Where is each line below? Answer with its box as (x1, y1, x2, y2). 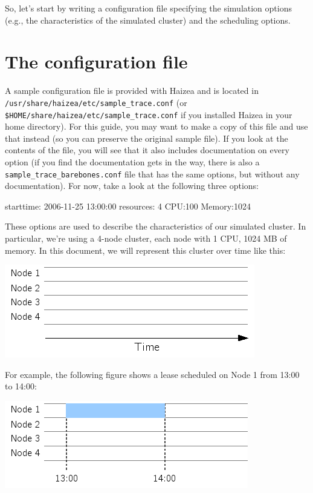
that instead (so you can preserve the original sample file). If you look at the (5, 131, 288, 144)
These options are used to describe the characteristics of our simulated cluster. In (5, 220, 306, 233)
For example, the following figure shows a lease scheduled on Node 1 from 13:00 (5, 368, 300, 380)
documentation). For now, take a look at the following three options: (5, 179, 259, 192)
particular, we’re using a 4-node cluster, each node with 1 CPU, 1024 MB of (5, 232, 287, 245)
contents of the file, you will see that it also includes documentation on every (5, 144, 289, 156)
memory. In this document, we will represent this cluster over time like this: (5, 243, 286, 256)
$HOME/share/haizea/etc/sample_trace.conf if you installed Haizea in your (5, 108, 292, 121)
